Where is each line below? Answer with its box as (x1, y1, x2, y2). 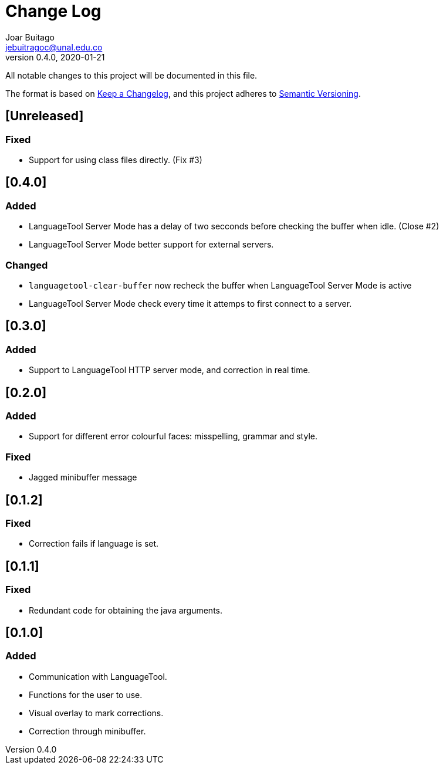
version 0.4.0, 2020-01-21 (5, 52, 105, 62)
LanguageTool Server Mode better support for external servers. (29, 239, 274, 250)
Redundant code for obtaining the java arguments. (29, 605, 223, 615)
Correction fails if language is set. (29, 538, 159, 549)
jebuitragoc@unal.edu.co (5, 42, 103, 52)
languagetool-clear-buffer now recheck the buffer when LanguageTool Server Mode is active (29, 280, 412, 290)
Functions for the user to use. (29, 689, 143, 700)
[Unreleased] (5, 109, 84, 124)
